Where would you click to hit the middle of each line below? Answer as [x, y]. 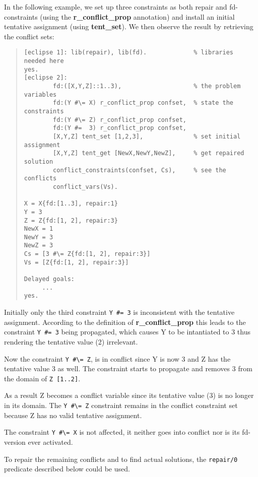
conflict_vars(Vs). [85, 187]
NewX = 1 [39, 229]
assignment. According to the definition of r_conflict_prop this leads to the [125, 322]
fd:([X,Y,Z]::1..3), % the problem [147, 86]
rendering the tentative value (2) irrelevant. [71, 341]
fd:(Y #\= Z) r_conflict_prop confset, [120, 120]
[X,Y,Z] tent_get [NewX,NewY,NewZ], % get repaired [149, 153]
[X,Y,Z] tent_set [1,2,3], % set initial [147, 136]
